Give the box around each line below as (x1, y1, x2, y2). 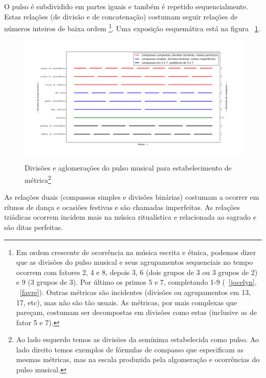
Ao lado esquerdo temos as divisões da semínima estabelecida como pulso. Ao (16, 334, 259, 345)
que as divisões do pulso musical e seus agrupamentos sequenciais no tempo (16, 257, 253, 267)
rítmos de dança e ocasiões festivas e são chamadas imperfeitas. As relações (4, 201, 240, 212)
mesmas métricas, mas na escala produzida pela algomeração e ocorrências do (16, 354, 260, 365)
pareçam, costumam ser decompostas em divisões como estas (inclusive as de (16, 307, 257, 318)
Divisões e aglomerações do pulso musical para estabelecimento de (25, 162, 232, 173)
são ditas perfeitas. (4, 221, 63, 232)
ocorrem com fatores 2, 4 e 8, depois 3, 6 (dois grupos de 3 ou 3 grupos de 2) (16, 266, 258, 277)
